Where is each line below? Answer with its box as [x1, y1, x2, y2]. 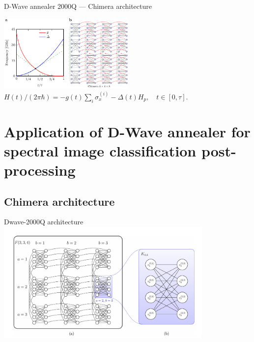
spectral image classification [4, 140, 197, 160]
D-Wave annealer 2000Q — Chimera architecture [4, 1, 152, 11]
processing [4, 160, 76, 180]
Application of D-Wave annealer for [4, 121, 251, 141]
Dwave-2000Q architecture [4, 217, 84, 227]
